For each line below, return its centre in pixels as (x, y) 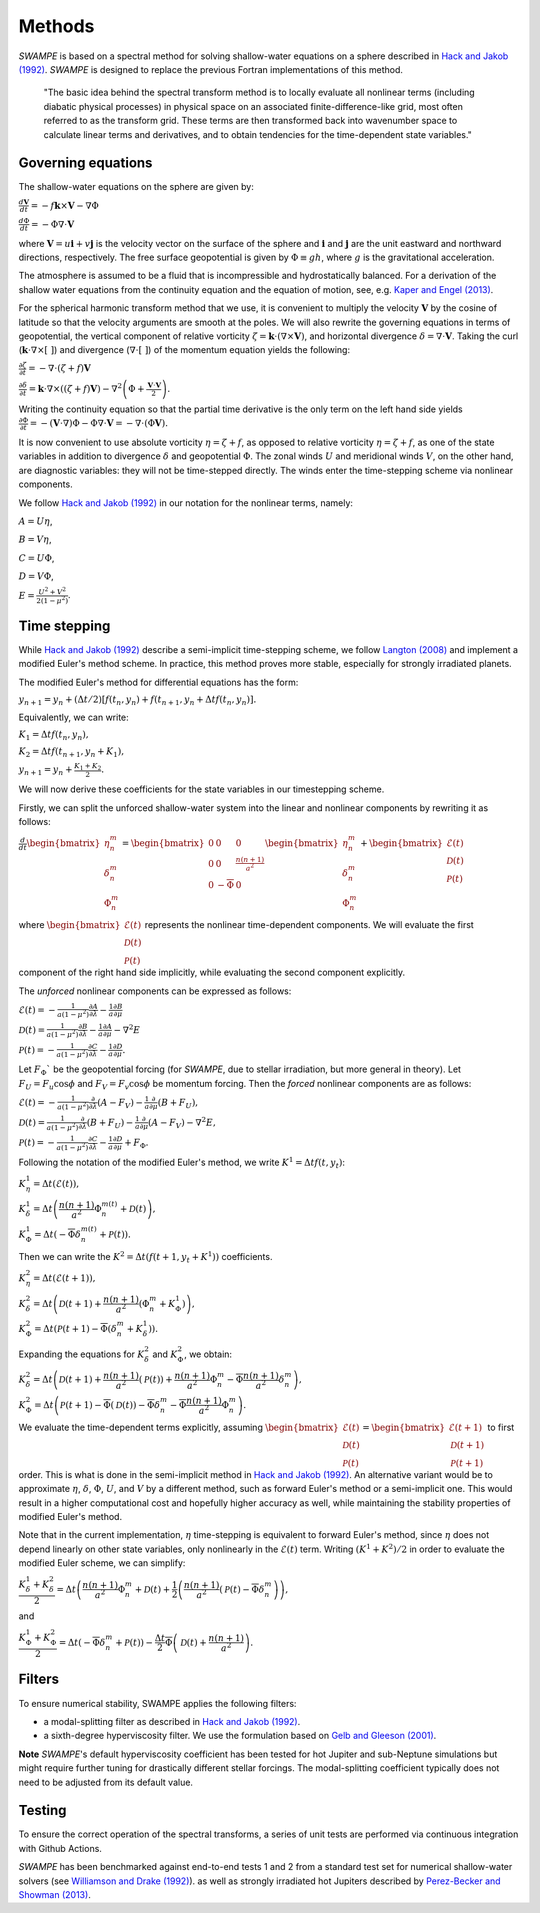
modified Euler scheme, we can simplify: (102, 1563)
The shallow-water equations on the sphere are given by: (136, 187)
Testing (42, 1810)
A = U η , (36, 521)
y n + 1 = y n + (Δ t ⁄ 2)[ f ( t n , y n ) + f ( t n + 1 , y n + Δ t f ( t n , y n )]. (137, 700)
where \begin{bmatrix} (69, 925)
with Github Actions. (60, 1848)
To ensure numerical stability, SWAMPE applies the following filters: (157, 1703)
